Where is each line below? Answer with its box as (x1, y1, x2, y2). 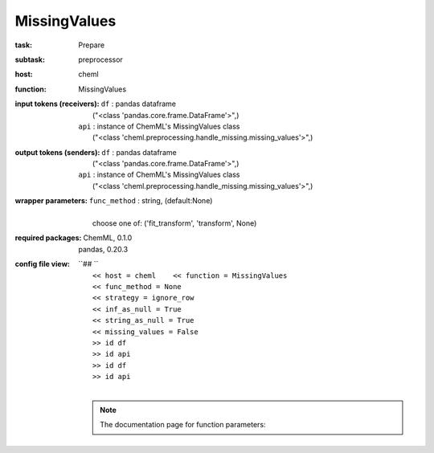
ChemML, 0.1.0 (83, 233, 133, 243)
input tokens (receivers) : (14, 99, 100, 108)
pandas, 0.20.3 (78, 244, 129, 254)
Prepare (78, 40, 104, 50)
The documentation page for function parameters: (100, 420, 266, 430)
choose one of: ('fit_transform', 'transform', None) (92, 218, 257, 228)
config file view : (14, 259, 71, 269)
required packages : (14, 233, 82, 243)
